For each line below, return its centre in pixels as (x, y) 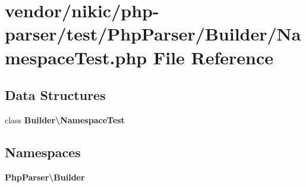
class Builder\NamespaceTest (65, 119)
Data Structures (55, 95)
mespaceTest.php (76, 57)
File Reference (213, 57)
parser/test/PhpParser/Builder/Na (153, 34)
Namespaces (43, 152)
